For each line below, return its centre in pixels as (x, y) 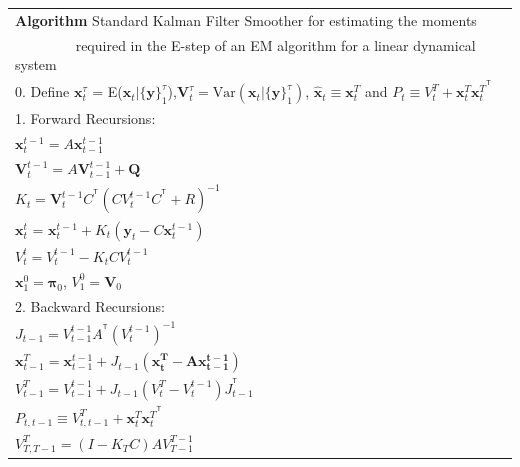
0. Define (42, 91)
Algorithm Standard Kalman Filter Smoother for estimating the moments (246, 19)
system (36, 64)
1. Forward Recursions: (85, 118)
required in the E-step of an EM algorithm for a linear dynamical (275, 44)
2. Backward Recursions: (90, 305)
